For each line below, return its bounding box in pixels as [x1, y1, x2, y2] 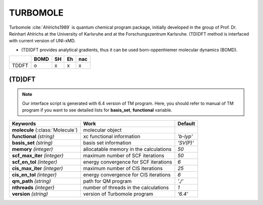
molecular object [83, 127, 122, 133]
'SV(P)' [177, 139, 194, 146]
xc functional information [83, 133, 141, 140]
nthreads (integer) [12, 184, 55, 191]
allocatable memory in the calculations [83, 146, 172, 153]
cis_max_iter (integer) [12, 165, 63, 172]
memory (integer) [12, 146, 53, 153]
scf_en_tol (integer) [12, 159, 57, 166]
